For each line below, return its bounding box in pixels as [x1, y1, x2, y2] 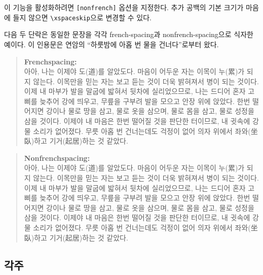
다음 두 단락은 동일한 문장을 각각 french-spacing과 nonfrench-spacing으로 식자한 [4, 29, 253, 40]
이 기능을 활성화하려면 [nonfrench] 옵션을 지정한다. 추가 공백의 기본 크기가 [4, 2, 244, 12]
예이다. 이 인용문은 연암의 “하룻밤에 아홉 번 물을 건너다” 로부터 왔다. [4, 39, 219, 49]
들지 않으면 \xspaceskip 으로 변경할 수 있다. [13, 12, 152, 22]
